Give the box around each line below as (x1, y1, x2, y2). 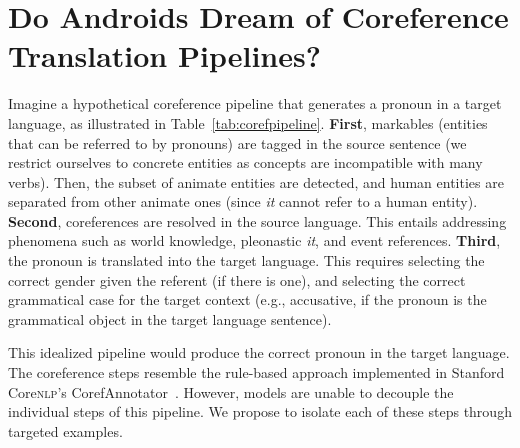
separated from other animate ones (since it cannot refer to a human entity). (8, 191, 478, 212)
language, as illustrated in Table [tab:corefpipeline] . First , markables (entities (8, 112, 488, 133)
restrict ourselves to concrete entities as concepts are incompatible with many (8, 152, 483, 173)
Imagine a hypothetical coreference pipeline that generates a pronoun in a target (8, 93, 502, 114)
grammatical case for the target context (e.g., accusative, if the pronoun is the (8, 289, 487, 310)
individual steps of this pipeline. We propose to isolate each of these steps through (8, 401, 512, 422)
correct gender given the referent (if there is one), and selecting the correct (8, 269, 466, 290)
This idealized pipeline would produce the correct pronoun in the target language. (8, 342, 510, 363)
